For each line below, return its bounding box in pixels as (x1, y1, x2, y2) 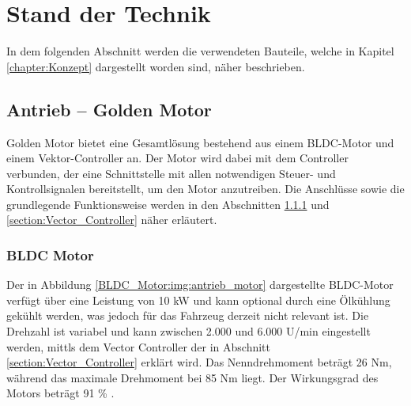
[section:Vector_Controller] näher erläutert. (6, 211, 217, 228)
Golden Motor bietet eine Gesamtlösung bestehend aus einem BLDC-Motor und (6, 134, 394, 150)
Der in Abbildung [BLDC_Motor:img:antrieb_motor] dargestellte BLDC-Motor (6, 276, 394, 293)
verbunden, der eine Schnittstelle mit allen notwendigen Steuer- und (6, 165, 336, 181)
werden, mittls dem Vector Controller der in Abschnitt (6, 338, 271, 355)
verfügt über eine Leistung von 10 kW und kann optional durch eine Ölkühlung (6, 291, 390, 308)
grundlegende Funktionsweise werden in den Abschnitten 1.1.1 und (6, 195, 330, 212)
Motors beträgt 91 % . (6, 385, 115, 401)
